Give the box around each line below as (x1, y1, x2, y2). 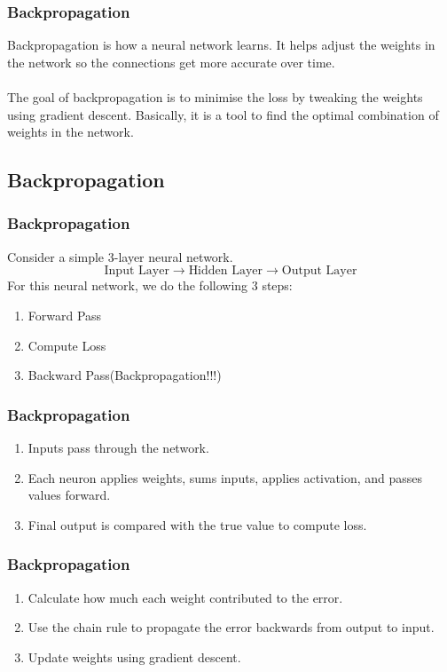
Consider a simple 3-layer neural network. (7, 247, 233, 265)
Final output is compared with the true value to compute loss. (27, 515, 367, 534)
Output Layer (281, 265, 357, 278)
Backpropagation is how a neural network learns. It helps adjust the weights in (7, 36, 435, 54)
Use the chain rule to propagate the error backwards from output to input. (27, 618, 435, 636)
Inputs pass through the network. (27, 438, 209, 456)
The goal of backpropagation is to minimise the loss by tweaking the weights (7, 88, 423, 106)
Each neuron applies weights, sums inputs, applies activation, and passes (27, 468, 423, 486)
